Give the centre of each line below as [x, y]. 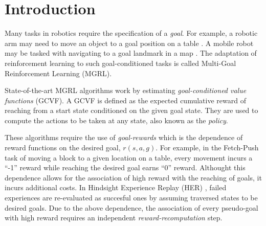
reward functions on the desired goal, [63, 148]
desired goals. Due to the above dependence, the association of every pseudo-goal [131, 207]
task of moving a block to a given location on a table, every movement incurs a [129, 157]
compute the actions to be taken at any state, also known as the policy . [116, 120]
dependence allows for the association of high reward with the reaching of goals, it [133, 177]
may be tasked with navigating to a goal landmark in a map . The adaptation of [131, 53]
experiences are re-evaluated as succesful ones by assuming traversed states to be [131, 198]
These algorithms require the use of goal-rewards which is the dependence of [124, 137]
